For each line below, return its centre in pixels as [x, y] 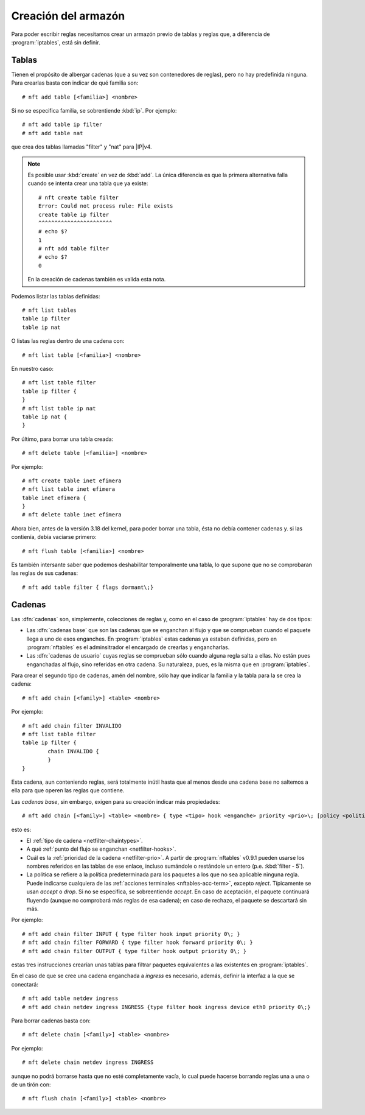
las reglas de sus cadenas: [45, 573]
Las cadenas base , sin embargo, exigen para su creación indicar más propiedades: [116, 801]
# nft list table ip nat [59, 408]
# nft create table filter [78, 197]
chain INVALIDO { [74, 751]
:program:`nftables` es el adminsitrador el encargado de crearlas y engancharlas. [128, 647]
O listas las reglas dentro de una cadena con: [68, 341]
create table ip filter [74, 214]
